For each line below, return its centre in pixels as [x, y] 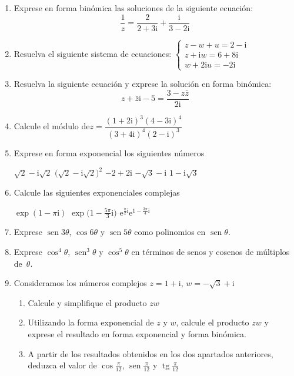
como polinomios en [170, 232]
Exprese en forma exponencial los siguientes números [109, 152]
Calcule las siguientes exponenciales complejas [97, 192]
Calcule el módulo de [52, 125]
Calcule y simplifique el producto [87, 302]
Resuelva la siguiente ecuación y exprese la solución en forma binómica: [143, 84]
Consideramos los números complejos [80, 283]
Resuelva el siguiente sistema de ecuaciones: [93, 53]
